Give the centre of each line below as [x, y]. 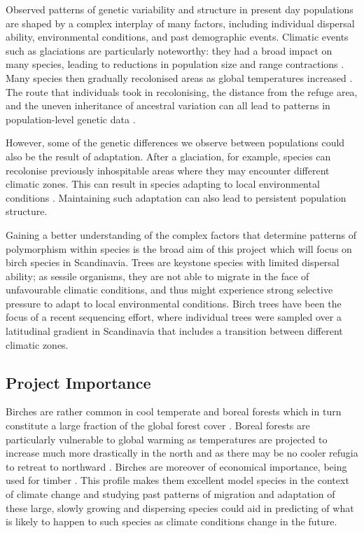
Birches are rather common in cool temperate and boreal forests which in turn [174, 411]
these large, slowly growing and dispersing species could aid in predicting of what [180, 507]
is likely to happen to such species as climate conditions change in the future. [171, 521]
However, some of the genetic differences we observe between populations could [175, 143]
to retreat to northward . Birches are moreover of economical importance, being [176, 466]
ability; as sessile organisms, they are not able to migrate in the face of [157, 276]
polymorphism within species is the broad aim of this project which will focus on [179, 248]
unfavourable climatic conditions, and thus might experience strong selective [169, 290]
